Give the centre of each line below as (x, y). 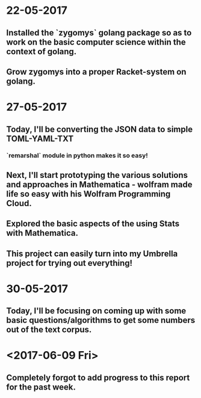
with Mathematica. (42, 233)
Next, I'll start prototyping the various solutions (97, 175)
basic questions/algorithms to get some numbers (101, 320)
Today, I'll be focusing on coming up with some (96, 311)
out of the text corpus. (49, 330)
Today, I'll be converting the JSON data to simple (100, 129)
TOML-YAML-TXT (40, 139)
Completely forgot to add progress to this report (98, 377)
